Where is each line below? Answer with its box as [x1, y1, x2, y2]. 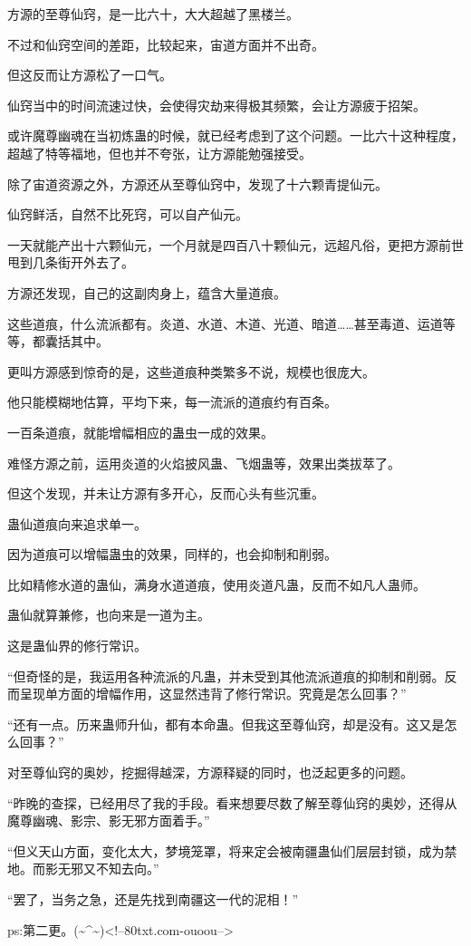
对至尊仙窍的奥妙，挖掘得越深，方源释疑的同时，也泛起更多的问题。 [7, 763, 413, 782]
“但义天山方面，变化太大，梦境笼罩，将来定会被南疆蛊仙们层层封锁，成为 [7, 841, 445, 860]
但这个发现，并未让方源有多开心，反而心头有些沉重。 [7, 484, 324, 503]
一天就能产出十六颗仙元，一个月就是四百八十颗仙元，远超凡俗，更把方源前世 [7, 235, 464, 254]
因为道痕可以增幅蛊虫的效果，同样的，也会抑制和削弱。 [7, 545, 337, 564]
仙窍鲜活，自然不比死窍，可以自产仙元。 [7, 205, 248, 224]
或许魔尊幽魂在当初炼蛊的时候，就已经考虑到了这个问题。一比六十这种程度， [7, 126, 464, 145]
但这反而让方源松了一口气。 [7, 65, 172, 84]
